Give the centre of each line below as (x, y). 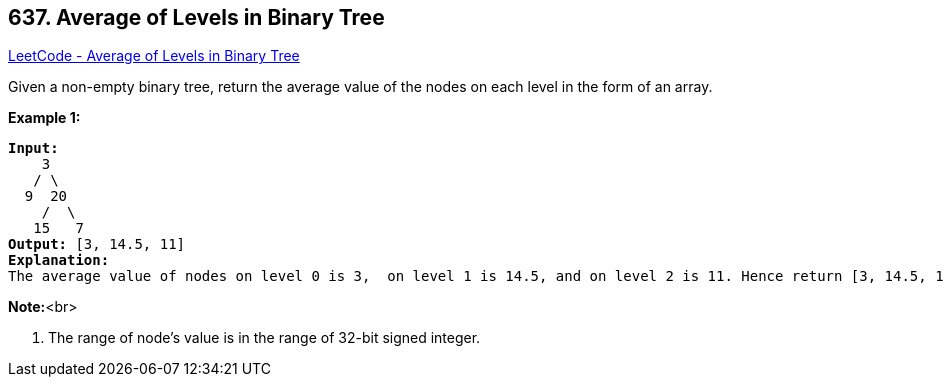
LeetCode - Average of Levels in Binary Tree (154, 56)
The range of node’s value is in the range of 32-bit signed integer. (264, 338)
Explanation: (59, 260)
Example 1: (44, 118)
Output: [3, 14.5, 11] (97, 244)
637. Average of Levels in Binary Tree (196, 17)
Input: (33, 148)
